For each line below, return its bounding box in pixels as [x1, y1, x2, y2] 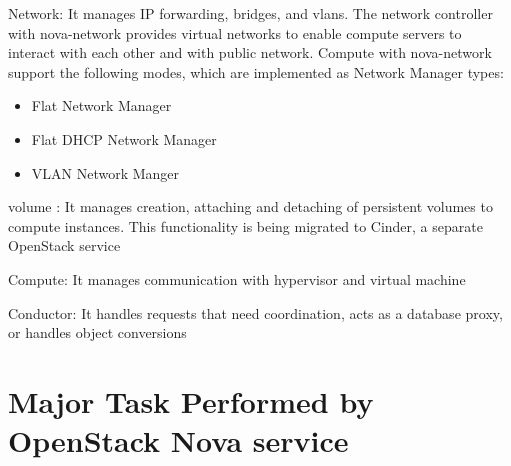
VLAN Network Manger [31, 162, 180, 183]
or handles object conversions [8, 322, 187, 343]
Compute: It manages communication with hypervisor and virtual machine [8, 268, 466, 289]
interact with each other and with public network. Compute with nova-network [8, 42, 492, 63]
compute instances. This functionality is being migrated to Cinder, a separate [8, 215, 483, 236]
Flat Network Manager [31, 95, 172, 116]
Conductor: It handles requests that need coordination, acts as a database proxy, [8, 302, 503, 323]
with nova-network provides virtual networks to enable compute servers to [8, 22, 462, 43]
